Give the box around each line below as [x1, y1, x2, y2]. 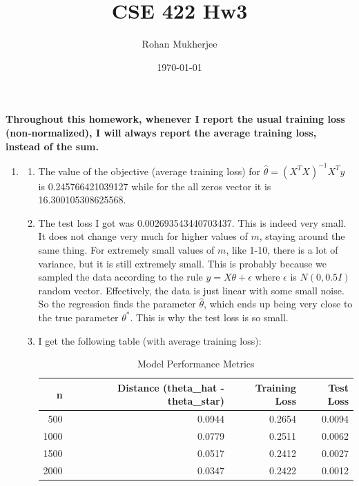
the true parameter [38, 310, 119, 324]
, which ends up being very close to [204, 296, 353, 311]
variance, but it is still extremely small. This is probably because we [38, 256, 327, 270]
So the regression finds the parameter [38, 296, 196, 311]
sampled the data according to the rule [38, 270, 203, 284]
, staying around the [259, 229, 345, 243]
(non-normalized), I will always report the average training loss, [6, 125, 317, 139]
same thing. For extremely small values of [38, 242, 215, 256]
